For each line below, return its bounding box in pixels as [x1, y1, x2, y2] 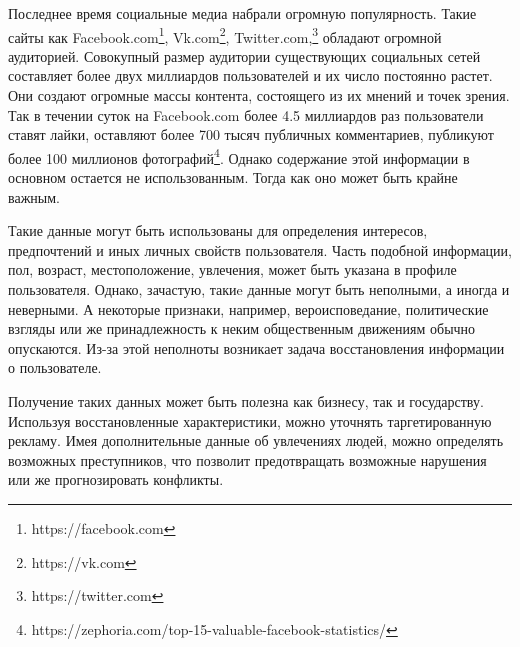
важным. [8, 186, 60, 207]
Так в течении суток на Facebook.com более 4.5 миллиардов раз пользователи [8, 104, 484, 125]
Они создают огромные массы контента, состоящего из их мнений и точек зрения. [8, 85, 510, 106]
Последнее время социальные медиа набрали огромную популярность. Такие [8, 3, 477, 23]
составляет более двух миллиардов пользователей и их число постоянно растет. [8, 65, 493, 86]
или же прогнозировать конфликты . [8, 469, 224, 490]
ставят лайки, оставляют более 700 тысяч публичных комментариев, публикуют [8, 124, 494, 145]
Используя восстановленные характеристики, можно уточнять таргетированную [8, 410, 492, 431]
